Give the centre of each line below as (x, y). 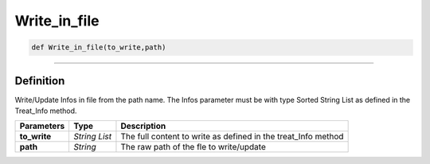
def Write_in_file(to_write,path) (99, 47)
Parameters (42, 126)
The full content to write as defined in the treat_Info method (232, 137)
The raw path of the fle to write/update (193, 147)
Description (143, 126)
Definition (40, 81)
